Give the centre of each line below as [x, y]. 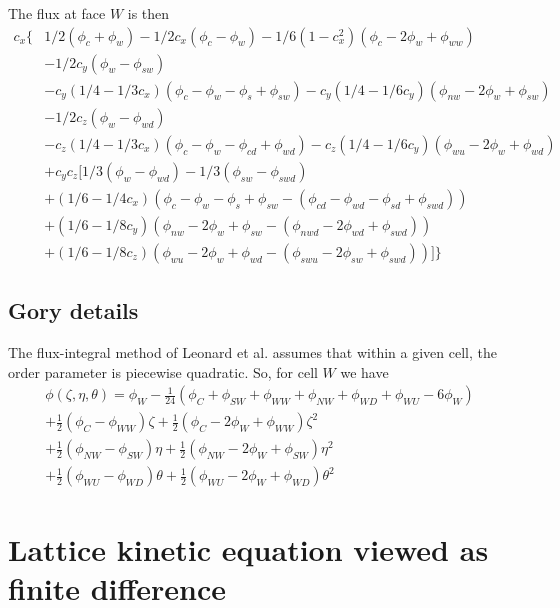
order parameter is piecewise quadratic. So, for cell [163, 371]
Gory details [73, 310]
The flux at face [57, 13]
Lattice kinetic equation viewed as [248, 548]
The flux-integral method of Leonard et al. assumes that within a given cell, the [252, 352]
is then [148, 13]
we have [364, 371]
